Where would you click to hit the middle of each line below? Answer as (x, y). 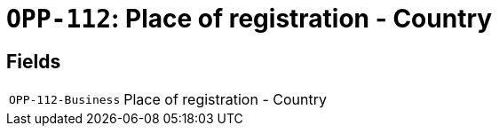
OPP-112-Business (65, 99)
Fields (34, 61)
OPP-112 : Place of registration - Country (249, 19)
